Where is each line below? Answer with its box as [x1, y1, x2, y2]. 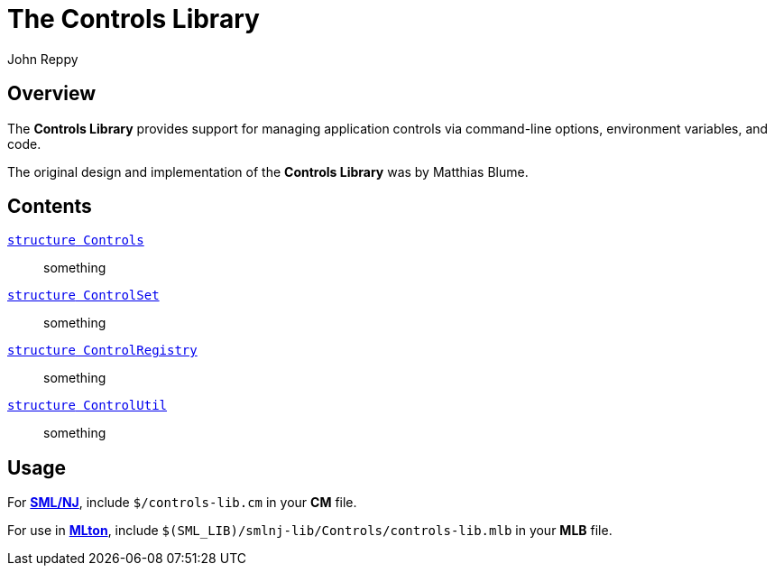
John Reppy [7, 51, 78, 67]
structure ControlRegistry [7, 343, 198, 358]
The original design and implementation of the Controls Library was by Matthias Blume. [7, 163, 529, 180]
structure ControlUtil [7, 398, 168, 413]
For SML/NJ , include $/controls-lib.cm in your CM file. [7, 494, 357, 511]
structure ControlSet [7, 288, 160, 303]
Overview [7, 82, 97, 106]
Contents [7, 195, 92, 218]
